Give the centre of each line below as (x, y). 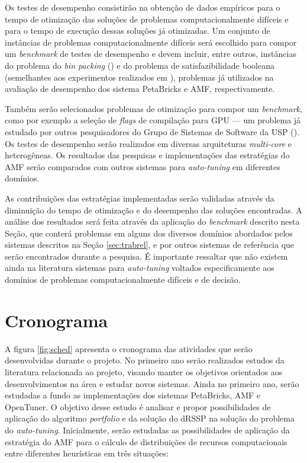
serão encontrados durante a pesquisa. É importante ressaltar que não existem (146, 256)
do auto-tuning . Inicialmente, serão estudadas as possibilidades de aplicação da (147, 430)
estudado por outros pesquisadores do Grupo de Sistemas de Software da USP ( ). (152, 131)
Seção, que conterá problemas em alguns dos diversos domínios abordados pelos (149, 233)
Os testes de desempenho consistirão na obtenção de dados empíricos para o (143, 7)
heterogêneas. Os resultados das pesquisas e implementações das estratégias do (147, 155)
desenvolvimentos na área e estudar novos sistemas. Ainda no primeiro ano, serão (152, 383)
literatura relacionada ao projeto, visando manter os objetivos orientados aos (144, 371)
